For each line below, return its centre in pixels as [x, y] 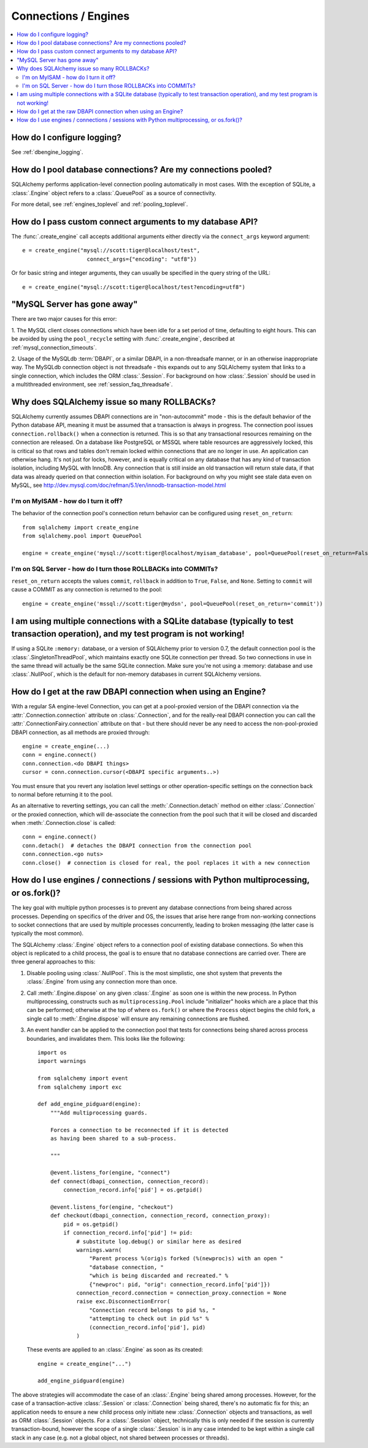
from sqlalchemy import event [83, 1078]
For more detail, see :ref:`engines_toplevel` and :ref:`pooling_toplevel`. [100, 204]
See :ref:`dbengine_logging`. [47, 152]
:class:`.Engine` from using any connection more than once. [102, 982]
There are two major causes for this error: [64, 319]
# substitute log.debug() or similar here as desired [159, 1241]
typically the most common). [48, 933]
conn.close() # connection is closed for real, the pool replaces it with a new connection [166, 863]
